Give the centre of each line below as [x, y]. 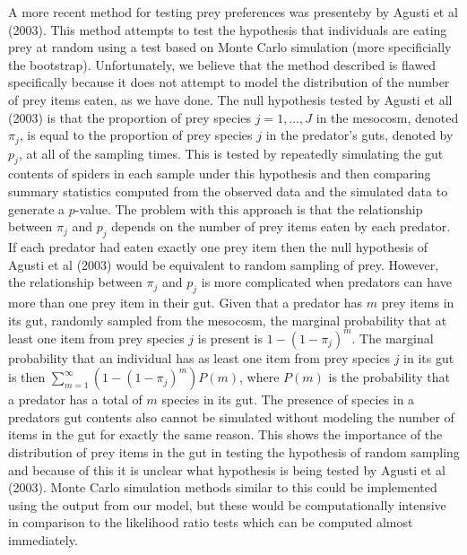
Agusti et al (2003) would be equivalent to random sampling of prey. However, [224, 264]
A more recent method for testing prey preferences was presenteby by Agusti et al [233, 12]
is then [27, 377]
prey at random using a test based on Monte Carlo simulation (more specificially [230, 47]
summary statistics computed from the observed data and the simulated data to [228, 191]
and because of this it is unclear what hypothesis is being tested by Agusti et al [227, 469]
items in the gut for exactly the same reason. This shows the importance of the [225, 434]
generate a [37, 208]
